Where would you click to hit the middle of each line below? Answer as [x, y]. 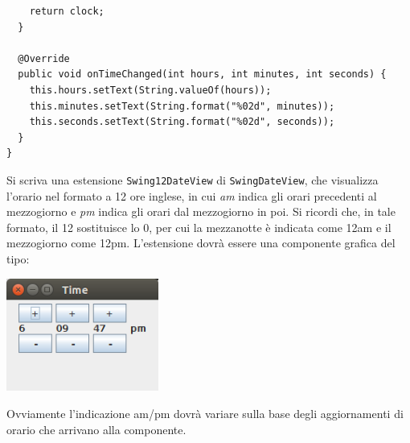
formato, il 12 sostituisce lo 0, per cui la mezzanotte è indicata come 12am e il [199, 227]
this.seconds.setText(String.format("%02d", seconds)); [182, 122]
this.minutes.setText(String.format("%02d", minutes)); [182, 106]
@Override [44, 58]
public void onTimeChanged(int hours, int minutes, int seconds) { [202, 75]
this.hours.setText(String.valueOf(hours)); [150, 90]
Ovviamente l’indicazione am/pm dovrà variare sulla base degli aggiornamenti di [205, 413]
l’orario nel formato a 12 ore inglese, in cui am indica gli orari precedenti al [192, 195]
